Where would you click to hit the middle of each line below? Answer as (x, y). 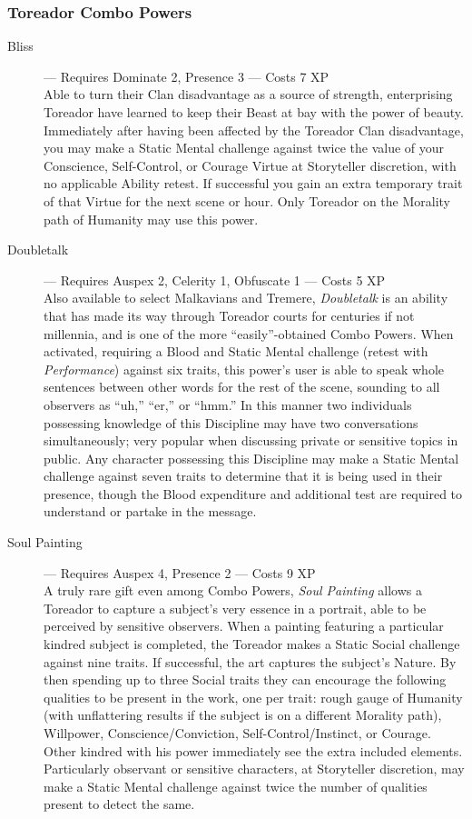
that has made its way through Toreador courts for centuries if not (229, 315)
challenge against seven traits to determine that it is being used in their (243, 476)
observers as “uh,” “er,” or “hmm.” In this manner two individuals (228, 404)
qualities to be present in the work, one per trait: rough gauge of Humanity (253, 697)
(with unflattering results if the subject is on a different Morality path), (243, 715)
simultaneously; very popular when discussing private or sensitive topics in (251, 440)
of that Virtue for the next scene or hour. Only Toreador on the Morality (247, 200)
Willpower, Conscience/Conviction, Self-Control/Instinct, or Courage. (237, 733)
